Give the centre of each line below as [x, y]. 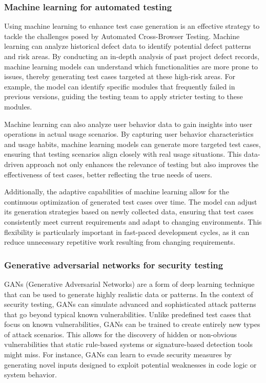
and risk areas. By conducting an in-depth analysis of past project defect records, [132, 56]
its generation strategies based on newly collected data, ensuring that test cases [129, 212]
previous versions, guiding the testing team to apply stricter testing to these [124, 96]
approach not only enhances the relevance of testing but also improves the [142, 164]
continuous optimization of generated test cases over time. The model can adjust [131, 201]
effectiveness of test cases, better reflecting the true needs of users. [108, 174]
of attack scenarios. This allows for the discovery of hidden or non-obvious [121, 334]
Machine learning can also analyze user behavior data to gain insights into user [128, 124]
